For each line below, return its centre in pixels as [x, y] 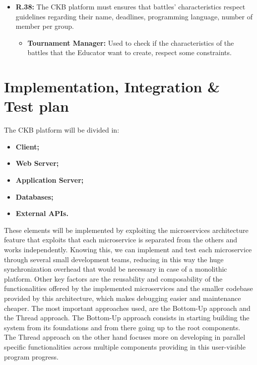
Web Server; [37, 163]
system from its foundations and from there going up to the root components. [122, 327]
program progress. [31, 356]
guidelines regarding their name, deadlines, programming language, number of [134, 16]
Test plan [36, 106]
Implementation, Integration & [112, 87]
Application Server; [50, 180]
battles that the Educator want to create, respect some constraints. [129, 52]
